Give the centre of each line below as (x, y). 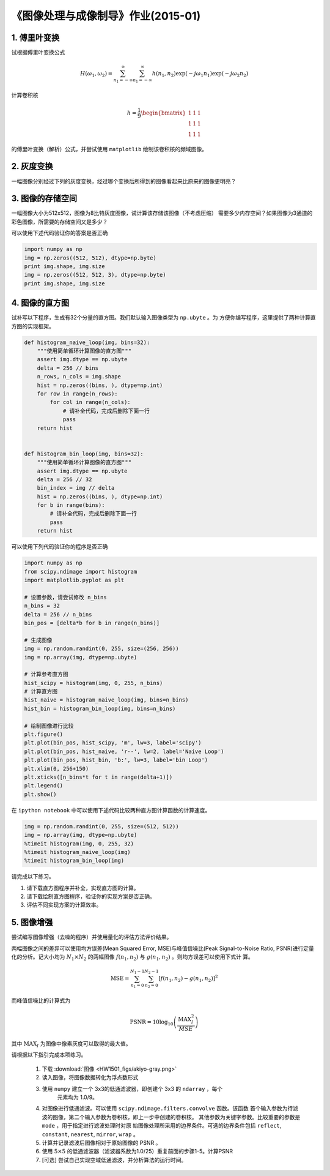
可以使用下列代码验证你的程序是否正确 (60, 547)
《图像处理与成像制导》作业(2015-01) (106, 16)
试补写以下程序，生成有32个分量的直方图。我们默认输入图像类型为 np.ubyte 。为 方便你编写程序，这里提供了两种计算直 (163, 318)
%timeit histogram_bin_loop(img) (74, 861)
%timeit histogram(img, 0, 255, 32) (79, 844)
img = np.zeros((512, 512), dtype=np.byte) (90, 258)
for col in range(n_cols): (90, 402)
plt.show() (40, 794)
